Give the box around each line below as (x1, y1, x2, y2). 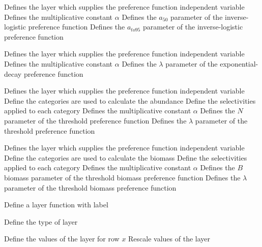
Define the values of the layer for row (4, 233, 120, 244)
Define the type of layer (4, 216, 78, 227)
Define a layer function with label (4, 199, 108, 210)
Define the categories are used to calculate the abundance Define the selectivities (4, 95, 256, 106)
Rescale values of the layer (128, 233, 211, 244)
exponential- (220, 58, 258, 69)
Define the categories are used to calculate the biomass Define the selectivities (4, 152, 247, 163)
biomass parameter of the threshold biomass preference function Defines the (4, 172, 241, 182)
